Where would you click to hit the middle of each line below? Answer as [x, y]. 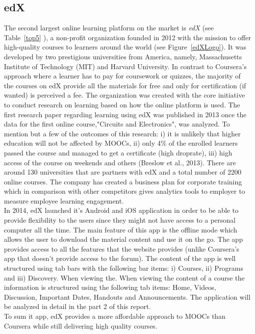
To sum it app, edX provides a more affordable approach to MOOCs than [115, 316]
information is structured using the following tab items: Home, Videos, [110, 287]
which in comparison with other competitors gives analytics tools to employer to [125, 191]
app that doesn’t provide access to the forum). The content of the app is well [120, 258]
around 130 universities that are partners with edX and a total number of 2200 [123, 172]
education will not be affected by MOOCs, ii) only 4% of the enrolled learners [121, 143]
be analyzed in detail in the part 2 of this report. [77, 306]
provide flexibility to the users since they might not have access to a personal [120, 220]
